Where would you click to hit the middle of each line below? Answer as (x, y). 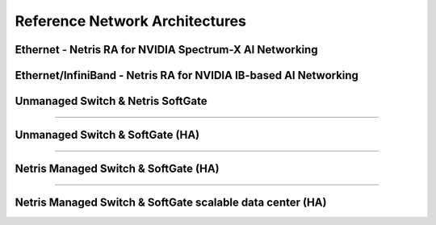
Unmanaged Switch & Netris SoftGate (111, 101)
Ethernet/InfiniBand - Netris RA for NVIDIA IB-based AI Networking (187, 75)
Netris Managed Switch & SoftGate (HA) (117, 169)
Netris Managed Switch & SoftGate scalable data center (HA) (171, 203)
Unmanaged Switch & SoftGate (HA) (107, 135)
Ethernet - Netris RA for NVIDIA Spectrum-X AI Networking (166, 50)
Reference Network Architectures (130, 21)
